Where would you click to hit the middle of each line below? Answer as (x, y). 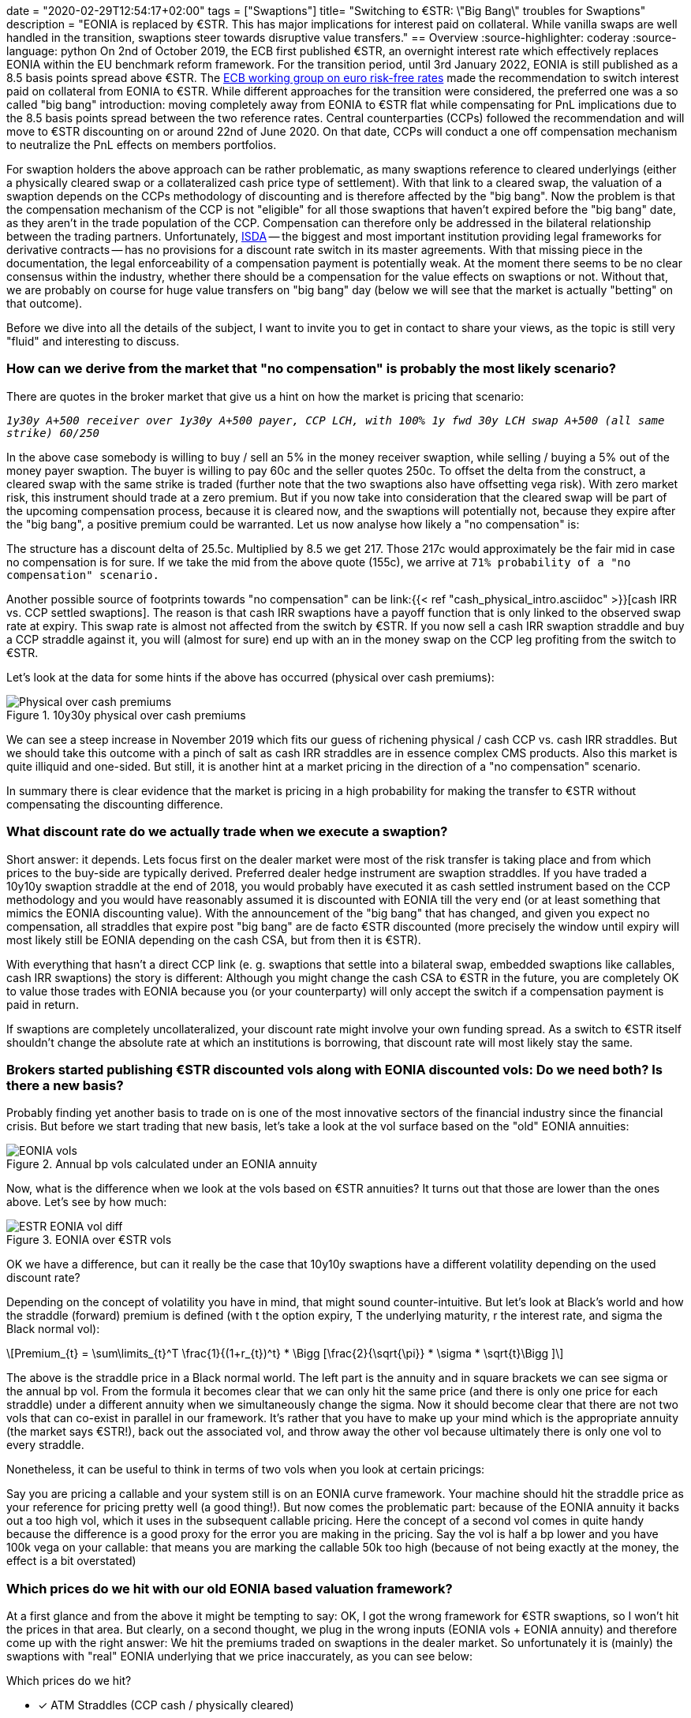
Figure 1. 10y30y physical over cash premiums (126, 715)
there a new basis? (65, 1085)
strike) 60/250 (53, 433)
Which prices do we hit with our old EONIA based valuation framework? (230, 1588)
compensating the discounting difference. (115, 804)
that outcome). (45, 303)
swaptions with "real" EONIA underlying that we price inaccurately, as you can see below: (240, 1656)
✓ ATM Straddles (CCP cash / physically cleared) (166, 1705)
